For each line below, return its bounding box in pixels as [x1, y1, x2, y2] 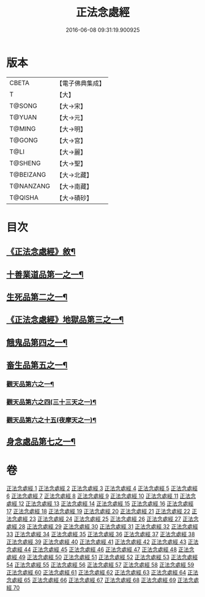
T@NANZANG [9, 182, 51, 190]
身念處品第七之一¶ [6, 437, 76, 447]
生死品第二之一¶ [6, 292, 68, 303]
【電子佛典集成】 [56, 79, 106, 87]
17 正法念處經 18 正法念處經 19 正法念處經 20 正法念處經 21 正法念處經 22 [6, 508, 191, 515]
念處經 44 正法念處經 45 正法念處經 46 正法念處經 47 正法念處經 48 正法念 [6, 546, 195, 554]
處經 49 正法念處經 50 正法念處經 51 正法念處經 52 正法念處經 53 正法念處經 [6, 554, 198, 561]
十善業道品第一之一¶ [6, 269, 84, 280]
